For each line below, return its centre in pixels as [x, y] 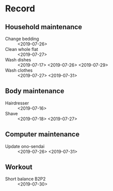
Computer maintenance [42, 134]
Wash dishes [18, 60]
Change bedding [22, 39]
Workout [19, 167]
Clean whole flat [22, 49]
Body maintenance [35, 91]
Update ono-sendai [25, 146]
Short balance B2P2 [25, 179]
